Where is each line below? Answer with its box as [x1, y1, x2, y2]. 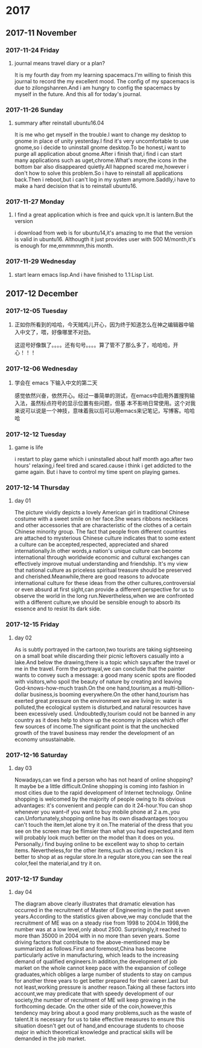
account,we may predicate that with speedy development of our [14, 990, 174, 997]
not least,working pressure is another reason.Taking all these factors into [14, 983, 196, 991]
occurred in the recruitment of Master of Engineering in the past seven [14, 907, 191, 914]
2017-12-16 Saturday [5, 751, 68, 759]
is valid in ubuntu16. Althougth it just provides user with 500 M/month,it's [14, 236, 196, 243]
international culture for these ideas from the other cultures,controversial [14, 580, 195, 587]
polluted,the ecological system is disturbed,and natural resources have [14, 704, 191, 711]
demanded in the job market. [14, 1035, 86, 1043]
